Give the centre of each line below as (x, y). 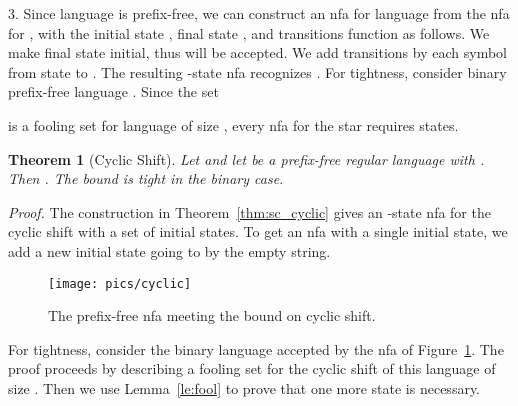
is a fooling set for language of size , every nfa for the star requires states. (233, 124)
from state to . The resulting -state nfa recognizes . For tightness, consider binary (257, 71)
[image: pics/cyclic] (120, 283)
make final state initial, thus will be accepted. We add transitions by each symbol (257, 52)
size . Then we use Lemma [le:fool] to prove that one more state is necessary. (244, 387)
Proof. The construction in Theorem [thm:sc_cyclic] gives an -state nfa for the (249, 211)
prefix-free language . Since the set (113, 91)
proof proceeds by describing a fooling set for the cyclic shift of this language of (252, 368)
